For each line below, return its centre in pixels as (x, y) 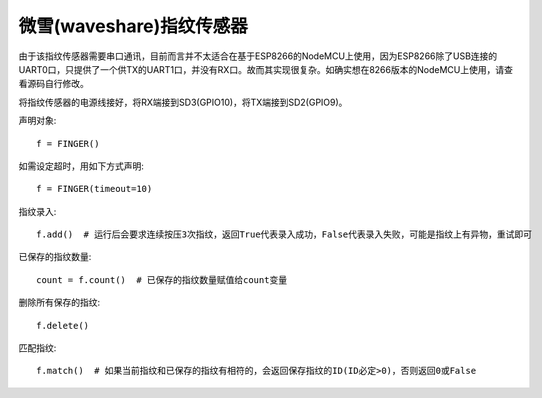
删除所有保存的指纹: (59, 302)
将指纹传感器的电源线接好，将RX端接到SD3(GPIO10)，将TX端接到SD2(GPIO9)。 (183, 102)
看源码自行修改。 (53, 84)
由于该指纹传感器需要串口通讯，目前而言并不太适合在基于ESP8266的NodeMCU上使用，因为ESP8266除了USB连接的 (258, 56)
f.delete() (63, 325)
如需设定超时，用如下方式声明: (81, 166)
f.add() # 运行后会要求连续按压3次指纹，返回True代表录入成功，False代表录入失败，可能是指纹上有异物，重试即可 (284, 234)
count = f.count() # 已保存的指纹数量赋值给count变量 (162, 279)
